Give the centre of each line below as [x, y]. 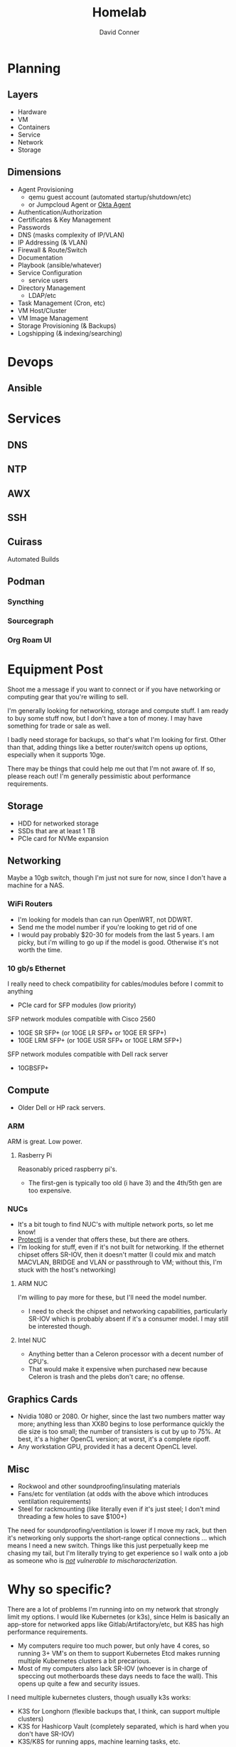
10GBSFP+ [33, 1068]
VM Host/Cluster [42, 310]
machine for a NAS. [36, 885]
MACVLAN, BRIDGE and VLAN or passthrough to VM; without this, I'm [120, 1262]
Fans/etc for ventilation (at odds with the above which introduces [113, 1494]
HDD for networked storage [58, 823]
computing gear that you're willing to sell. [68, 696]
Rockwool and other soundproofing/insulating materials [99, 1486]
